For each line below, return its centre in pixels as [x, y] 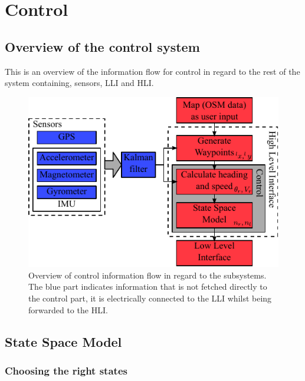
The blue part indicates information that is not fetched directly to [148, 286]
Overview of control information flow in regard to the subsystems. [147, 275]
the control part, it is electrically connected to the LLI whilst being [150, 298]
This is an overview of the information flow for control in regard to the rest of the [152, 71]
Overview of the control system [102, 46]
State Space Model [63, 341]
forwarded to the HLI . [68, 309]
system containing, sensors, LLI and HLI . [79, 83]
